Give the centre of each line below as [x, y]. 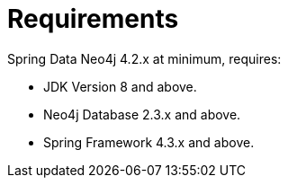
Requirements [93, 19]
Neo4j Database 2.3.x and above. [142, 114]
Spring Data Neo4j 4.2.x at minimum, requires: [144, 58]
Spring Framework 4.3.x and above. [149, 142]
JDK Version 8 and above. [120, 86]
